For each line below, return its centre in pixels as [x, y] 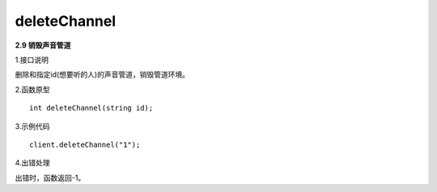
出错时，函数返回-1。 [50, 177]
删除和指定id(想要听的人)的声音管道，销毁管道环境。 [102, 75]
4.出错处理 [32, 163]
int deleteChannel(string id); [91, 108]
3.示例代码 [32, 126]
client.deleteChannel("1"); [85, 144]
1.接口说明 [32, 60]
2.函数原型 [32, 90]
